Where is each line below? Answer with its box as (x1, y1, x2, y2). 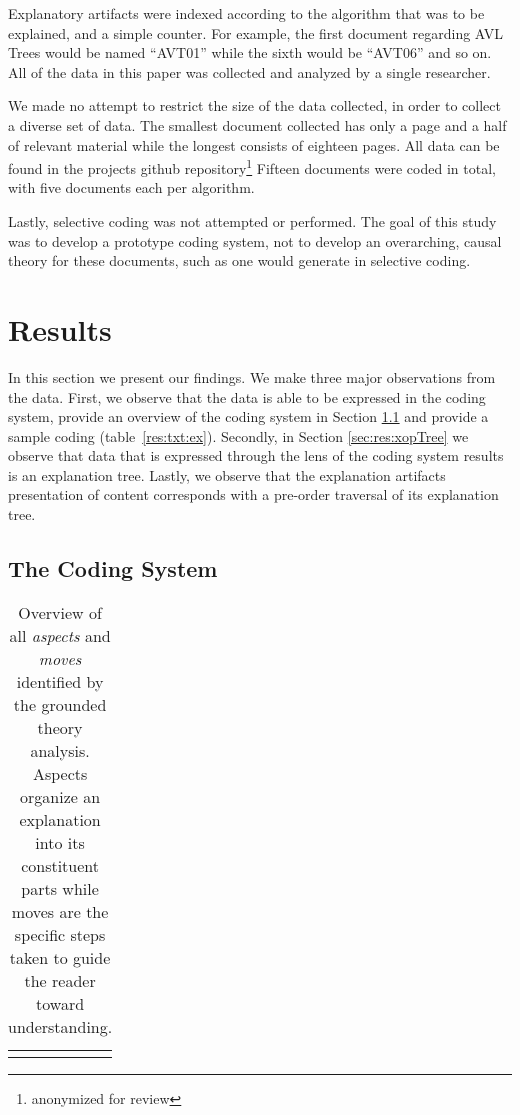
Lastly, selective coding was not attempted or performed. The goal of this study (8, 211, 497, 231)
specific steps (14, 922, 106, 946)
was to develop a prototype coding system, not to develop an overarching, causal (8, 230, 502, 251)
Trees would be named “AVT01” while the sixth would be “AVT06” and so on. (8, 42, 492, 63)
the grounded (13, 692, 107, 716)
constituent (21, 853, 100, 877)
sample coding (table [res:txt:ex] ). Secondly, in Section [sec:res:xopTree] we (8, 425, 469, 446)
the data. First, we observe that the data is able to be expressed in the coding (8, 386, 486, 407)
